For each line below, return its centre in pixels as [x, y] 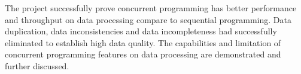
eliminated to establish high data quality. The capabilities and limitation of [143, 42]
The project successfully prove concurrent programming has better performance [151, 8]
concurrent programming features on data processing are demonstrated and [143, 54]
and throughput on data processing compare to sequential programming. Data [148, 19]
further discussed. [37, 65]
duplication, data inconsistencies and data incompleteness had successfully [141, 31]
